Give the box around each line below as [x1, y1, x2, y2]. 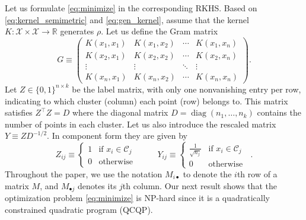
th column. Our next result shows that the [122, 179, 277, 192]
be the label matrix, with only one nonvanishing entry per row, [72, 82, 301, 95]
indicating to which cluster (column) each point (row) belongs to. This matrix [5, 94, 288, 107]
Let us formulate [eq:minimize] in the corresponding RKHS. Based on [5, 2, 257, 14]
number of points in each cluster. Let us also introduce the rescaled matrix [5, 117, 276, 130]
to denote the [183, 167, 232, 180]
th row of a [237, 167, 278, 180]
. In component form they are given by [47, 129, 187, 142]
